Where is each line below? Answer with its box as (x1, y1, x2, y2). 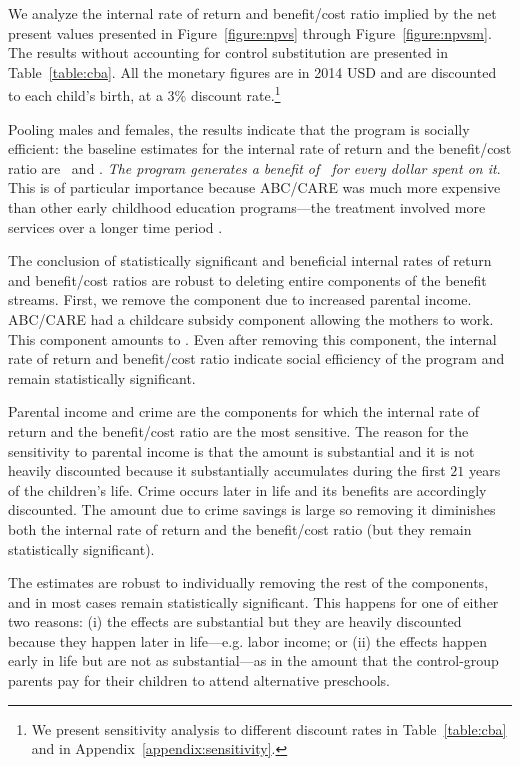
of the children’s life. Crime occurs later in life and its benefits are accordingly (8, 479, 487, 500)
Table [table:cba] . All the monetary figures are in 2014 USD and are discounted (8, 61, 497, 82)
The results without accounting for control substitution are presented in (8, 42, 449, 63)
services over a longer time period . (8, 216, 223, 237)
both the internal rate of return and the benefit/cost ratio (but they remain (8, 518, 472, 539)
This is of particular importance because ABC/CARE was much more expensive (8, 177, 501, 198)
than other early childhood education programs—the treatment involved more (8, 197, 486, 217)
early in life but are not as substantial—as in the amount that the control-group (8, 650, 499, 671)
